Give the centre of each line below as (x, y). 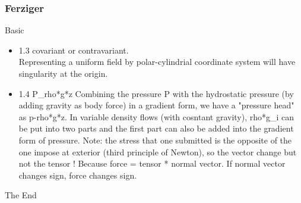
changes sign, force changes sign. (78, 175)
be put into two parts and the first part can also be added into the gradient (156, 128)
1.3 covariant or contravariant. (74, 50)
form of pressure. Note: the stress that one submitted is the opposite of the (155, 140)
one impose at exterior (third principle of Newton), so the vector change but (158, 152)
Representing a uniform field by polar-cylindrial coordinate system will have (157, 62)
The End (21, 195)
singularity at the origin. (63, 73)
